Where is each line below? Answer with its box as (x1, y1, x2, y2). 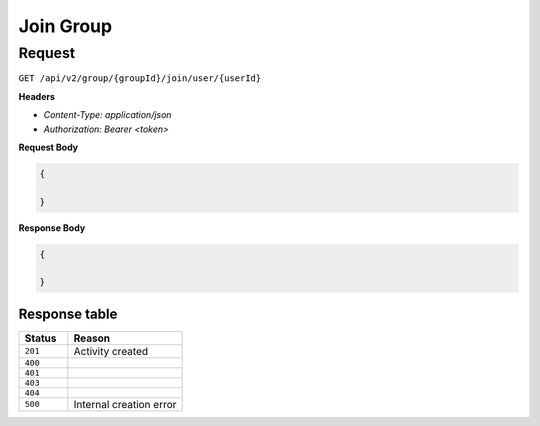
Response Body (18, 221, 86, 234)
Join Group (18, 15, 113, 37)
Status (24, 331, 57, 345)
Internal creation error (73, 397, 177, 411)
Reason (73, 331, 111, 345)
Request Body (18, 141, 79, 153)
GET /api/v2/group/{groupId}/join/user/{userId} (18, 73, 262, 84)
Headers (18, 90, 55, 102)
